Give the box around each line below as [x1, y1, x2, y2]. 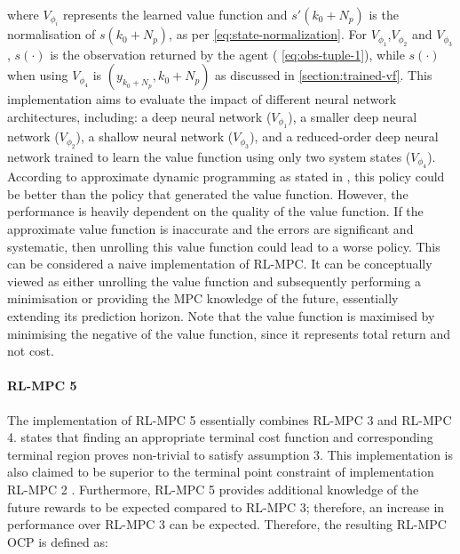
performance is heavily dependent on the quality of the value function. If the [7, 202, 424, 221]
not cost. [7, 341, 54, 360]
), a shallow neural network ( [75, 127, 234, 146]
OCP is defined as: [7, 532, 108, 550]
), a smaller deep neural [288, 108, 417, 125]
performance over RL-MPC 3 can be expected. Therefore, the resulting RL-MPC [7, 515, 447, 534]
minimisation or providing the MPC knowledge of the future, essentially [7, 289, 399, 308]
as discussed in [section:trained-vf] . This [215, 66, 432, 84]
